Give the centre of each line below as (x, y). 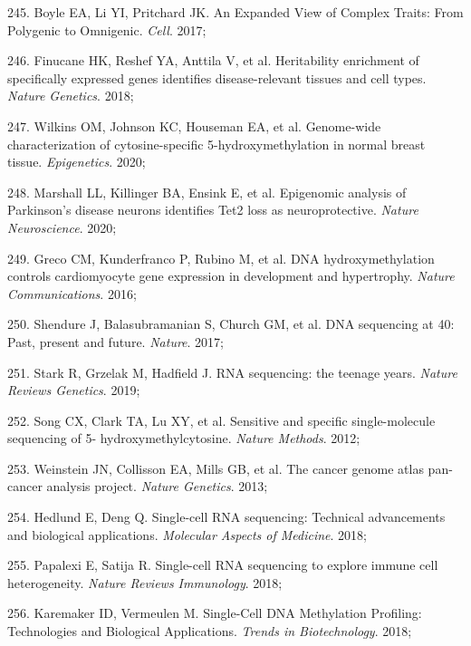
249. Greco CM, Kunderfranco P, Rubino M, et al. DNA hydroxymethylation (221, 258)
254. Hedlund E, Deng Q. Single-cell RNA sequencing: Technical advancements (226, 517)
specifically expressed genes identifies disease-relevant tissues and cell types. (217, 77)
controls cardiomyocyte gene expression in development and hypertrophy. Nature (231, 276)
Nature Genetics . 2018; (71, 96)
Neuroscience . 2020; (62, 227)
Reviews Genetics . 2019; (74, 390)
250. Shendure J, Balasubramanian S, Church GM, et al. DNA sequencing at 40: (231, 324)
